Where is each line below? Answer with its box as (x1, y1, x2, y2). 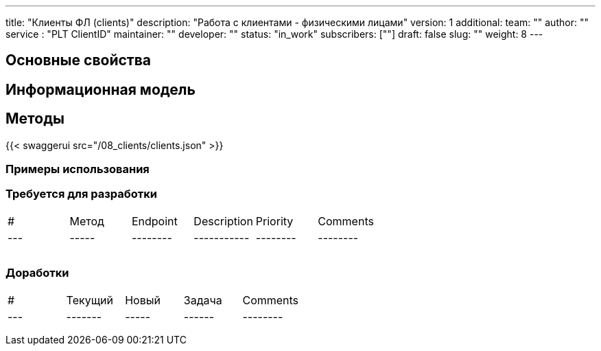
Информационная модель (5, 80, 196, 98)
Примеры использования (5, 162, 150, 177)
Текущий (66, 293, 113, 307)
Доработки (5, 266, 69, 280)
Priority (255, 214, 294, 228)
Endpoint (131, 214, 178, 228)
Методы (5, 110, 64, 128)
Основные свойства (5, 52, 151, 69)
